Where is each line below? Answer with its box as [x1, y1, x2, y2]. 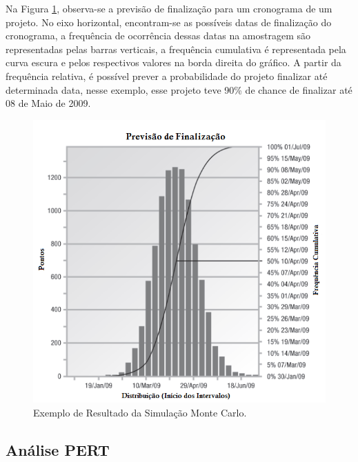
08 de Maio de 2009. [6, 96, 91, 110]
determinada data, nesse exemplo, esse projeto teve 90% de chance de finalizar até [6, 82, 352, 97]
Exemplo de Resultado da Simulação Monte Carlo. [33, 405, 247, 419]
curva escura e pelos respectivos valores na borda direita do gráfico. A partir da [6, 55, 341, 70]
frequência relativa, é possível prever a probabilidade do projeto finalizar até [6, 68, 328, 83]
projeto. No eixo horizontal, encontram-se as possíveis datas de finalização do [6, 14, 332, 29]
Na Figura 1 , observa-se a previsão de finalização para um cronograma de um [6, 1, 332, 15]
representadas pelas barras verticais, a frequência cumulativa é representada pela [6, 41, 346, 56]
